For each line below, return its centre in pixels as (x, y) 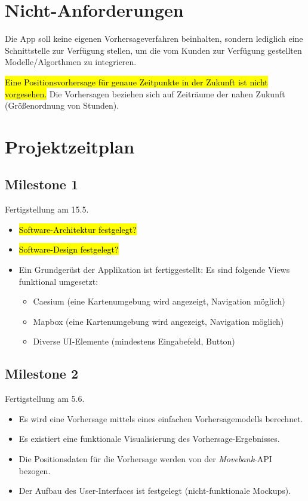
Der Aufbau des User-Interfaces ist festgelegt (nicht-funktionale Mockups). (155, 491)
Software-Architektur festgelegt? (78, 229)
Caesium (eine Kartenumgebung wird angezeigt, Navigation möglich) (159, 301)
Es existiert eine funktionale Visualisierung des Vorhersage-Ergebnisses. (149, 439)
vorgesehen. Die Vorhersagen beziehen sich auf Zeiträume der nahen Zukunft (145, 93)
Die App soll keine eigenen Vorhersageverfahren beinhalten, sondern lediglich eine (154, 39)
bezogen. (35, 470)
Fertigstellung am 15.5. (47, 209)
